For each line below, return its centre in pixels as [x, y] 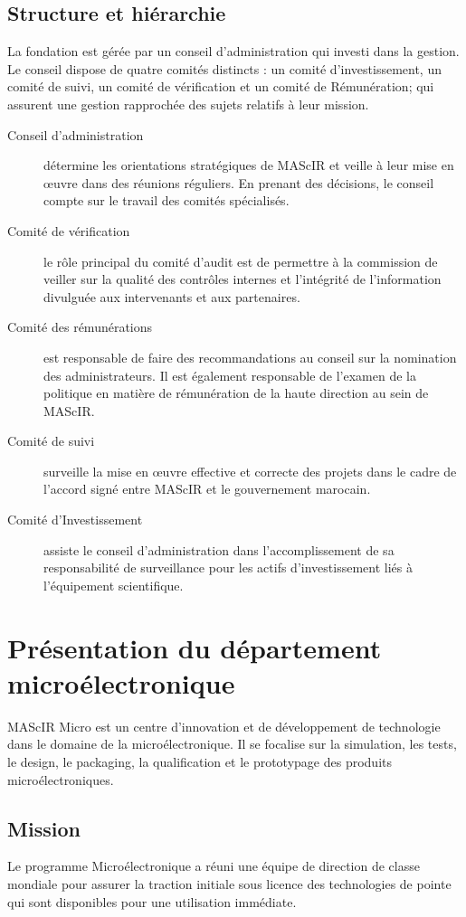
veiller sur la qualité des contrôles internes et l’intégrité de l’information [243, 279]
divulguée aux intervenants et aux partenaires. [172, 296]
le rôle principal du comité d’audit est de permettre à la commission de [241, 261]
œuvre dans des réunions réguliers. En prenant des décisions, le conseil [239, 182]
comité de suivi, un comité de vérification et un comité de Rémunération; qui [221, 86]
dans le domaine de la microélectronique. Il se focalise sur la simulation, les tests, [232, 744]
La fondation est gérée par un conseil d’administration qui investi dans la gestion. [233, 51]
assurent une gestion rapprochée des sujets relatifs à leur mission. [188, 104]
